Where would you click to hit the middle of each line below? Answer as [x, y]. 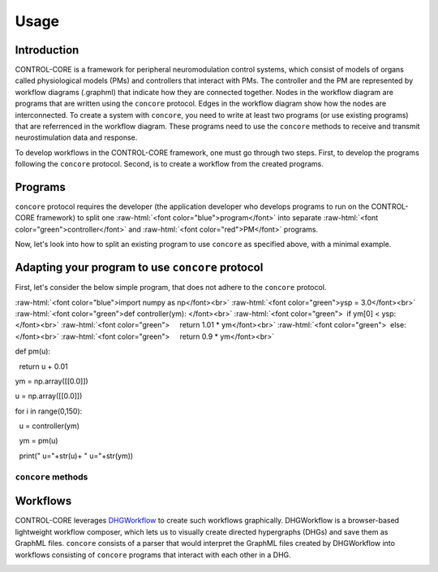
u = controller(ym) [49, 426]
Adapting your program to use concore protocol [139, 268]
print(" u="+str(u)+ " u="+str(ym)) [76, 456]
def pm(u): [33, 351]
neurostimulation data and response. [76, 137]
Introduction [47, 50]
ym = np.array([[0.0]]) [52, 381]
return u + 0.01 [43, 366]
